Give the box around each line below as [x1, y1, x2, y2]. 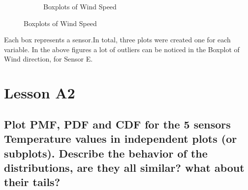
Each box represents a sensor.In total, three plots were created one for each [4, 34, 231, 45]
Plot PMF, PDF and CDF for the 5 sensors [4, 116, 231, 131]
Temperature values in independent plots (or [4, 131, 237, 146]
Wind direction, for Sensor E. [4, 54, 93, 64]
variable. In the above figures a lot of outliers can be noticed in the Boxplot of [4, 44, 240, 54]
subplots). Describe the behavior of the [4, 145, 208, 160]
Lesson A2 [4, 83, 75, 103]
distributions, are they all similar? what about [4, 159, 245, 175]
